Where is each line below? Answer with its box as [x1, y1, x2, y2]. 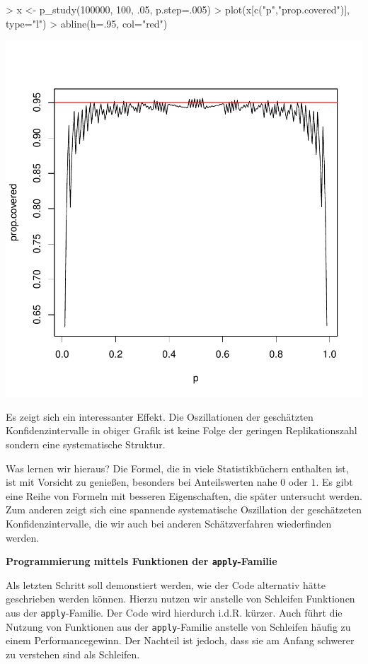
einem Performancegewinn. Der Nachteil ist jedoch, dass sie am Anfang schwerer [6, 633, 355, 648]
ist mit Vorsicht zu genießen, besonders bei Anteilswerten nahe [6, 474, 277, 489]
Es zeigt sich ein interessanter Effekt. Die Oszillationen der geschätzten [6, 409, 314, 424]
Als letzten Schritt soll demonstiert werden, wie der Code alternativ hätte [6, 577, 326, 592]
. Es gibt [316, 474, 353, 489]
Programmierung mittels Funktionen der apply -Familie [6, 554, 277, 569]
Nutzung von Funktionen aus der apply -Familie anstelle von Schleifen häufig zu [6, 619, 351, 634]
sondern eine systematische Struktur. [6, 436, 166, 451]
